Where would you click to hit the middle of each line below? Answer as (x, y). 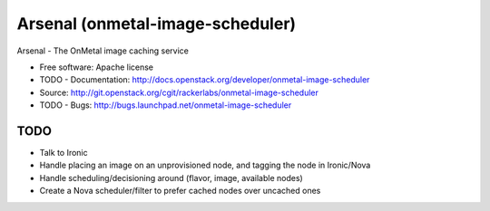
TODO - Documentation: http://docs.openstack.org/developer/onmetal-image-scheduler (205, 80)
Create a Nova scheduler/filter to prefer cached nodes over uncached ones (180, 191)
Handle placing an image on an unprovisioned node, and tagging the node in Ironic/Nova (205, 165)
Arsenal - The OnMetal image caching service (103, 51)
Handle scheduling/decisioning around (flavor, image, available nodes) (171, 177)
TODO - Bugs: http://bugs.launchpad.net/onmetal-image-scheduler (166, 105)
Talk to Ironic (64, 153)
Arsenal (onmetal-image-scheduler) (157, 24)
